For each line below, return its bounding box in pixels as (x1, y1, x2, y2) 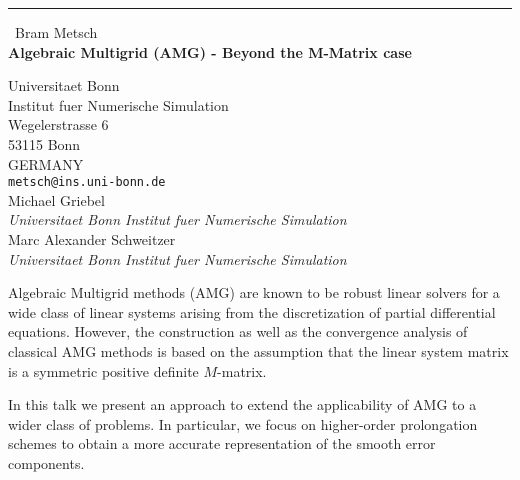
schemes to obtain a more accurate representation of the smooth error (8, 433, 436, 454)
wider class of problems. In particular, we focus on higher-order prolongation (8, 413, 478, 434)
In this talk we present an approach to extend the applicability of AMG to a (8, 394, 477, 415)
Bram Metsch (15, 22, 98, 42)
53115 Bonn (8, 133, 81, 154)
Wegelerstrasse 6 (8, 114, 109, 135)
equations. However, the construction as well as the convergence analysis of (8, 321, 468, 342)
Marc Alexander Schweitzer (8, 229, 176, 249)
